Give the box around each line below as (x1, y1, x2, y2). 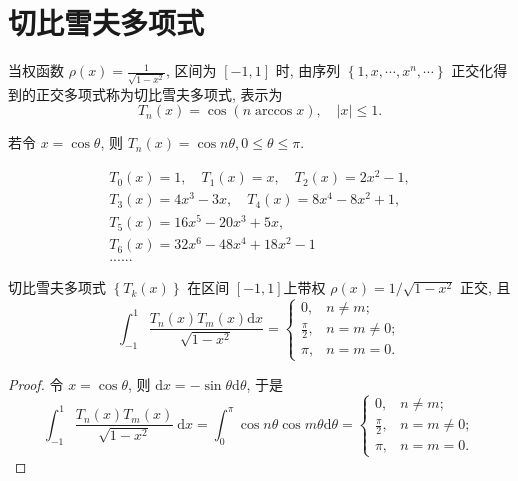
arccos (254, 104, 293, 119)
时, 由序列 (275, 60, 341, 81)
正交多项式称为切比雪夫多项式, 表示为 (35, 83, 283, 104)
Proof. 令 (8, 373, 64, 394)
